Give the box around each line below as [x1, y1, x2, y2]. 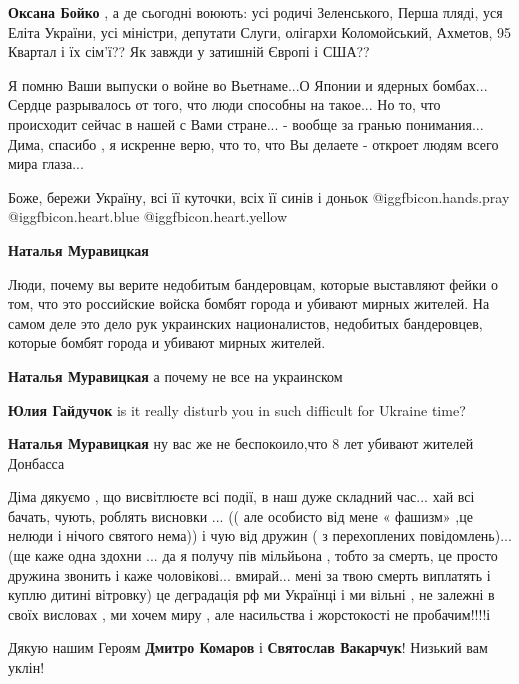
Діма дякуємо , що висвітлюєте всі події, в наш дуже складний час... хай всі [8, 486, 475, 507]
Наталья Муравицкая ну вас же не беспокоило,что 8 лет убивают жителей [8, 433, 474, 454]
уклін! [8, 657, 45, 678]
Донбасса [8, 452, 65, 473]
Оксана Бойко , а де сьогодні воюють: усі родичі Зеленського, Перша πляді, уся [8, 2, 503, 22]
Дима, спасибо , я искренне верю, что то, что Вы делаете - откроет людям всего [8, 133, 499, 154]
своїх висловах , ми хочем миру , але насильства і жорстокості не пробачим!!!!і [8, 603, 491, 624]
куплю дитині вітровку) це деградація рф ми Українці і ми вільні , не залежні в [8, 584, 495, 605]
